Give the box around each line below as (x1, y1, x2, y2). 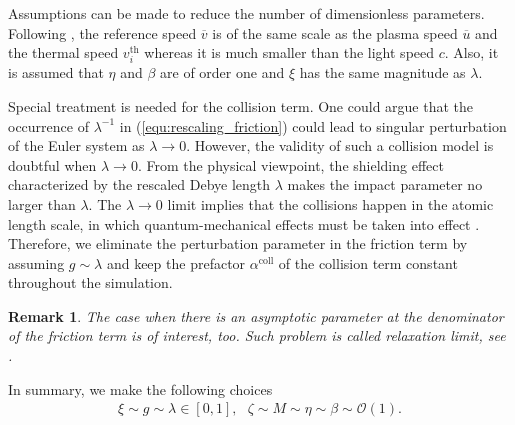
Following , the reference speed (8, 22, 197, 43)
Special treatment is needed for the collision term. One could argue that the (8, 95, 474, 116)
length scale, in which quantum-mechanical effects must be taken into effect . (8, 213, 480, 234)
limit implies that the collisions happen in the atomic (167, 193, 494, 214)
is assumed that (8, 62, 104, 83)
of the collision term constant (278, 252, 458, 273)
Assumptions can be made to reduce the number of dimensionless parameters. (8, 3, 485, 23)
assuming (8, 252, 65, 273)
